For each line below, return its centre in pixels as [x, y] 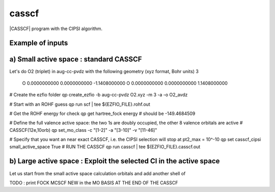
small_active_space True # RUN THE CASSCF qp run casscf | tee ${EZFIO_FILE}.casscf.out [105, 147]
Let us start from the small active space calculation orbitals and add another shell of [98, 173]
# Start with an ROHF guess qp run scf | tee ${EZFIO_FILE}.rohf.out [80, 104]
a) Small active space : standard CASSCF [76, 59]
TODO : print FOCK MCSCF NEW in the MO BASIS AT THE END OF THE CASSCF [94, 183]
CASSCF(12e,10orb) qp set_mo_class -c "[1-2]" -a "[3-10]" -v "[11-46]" [83, 130]
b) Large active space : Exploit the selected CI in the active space [115, 161]
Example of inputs [39, 43]
